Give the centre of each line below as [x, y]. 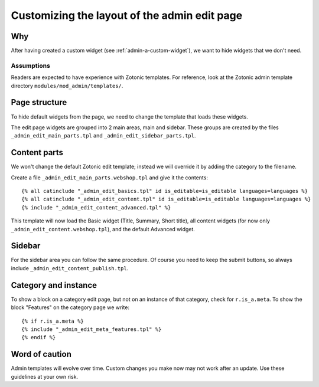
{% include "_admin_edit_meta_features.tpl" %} [92, 329]
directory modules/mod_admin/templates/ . [67, 86]
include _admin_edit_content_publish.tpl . [70, 268]
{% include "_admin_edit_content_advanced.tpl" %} [96, 207]
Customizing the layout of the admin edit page [127, 15]
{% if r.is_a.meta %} [53, 321]
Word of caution [41, 354]
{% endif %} [39, 337]
